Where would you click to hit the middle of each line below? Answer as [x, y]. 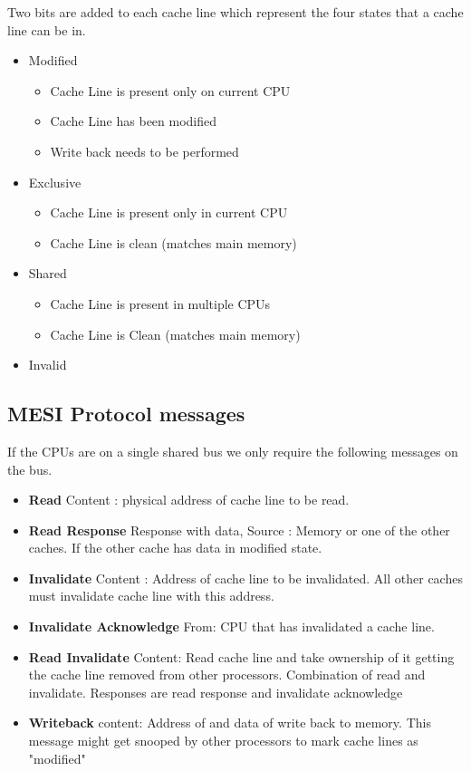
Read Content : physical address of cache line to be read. [189, 500]
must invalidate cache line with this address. [151, 596]
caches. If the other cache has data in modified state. [175, 548]
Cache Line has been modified [134, 121]
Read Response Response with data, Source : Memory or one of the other [239, 530]
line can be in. [47, 29]
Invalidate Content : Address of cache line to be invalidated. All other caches [245, 578]
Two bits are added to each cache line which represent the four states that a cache [235, 12]
